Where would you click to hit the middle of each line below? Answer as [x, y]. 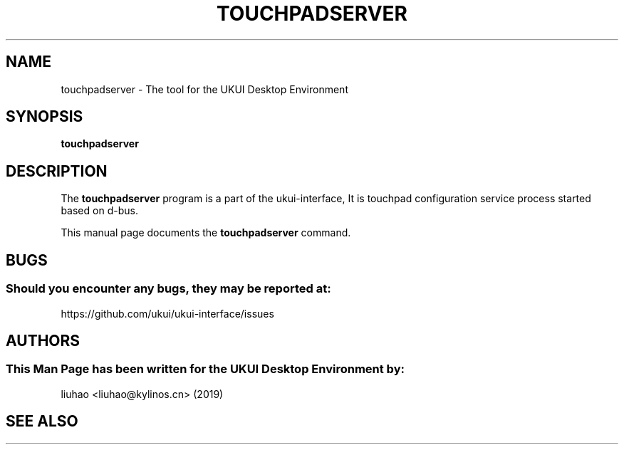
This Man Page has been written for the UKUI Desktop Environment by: [205, 369]
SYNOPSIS [45, 117]
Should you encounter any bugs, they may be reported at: [168, 289]
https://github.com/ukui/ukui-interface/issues [167, 313]
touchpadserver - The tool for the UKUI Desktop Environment [204, 89]
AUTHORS [43, 340]
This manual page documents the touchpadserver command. [206, 233]
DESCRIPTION [57, 171]
